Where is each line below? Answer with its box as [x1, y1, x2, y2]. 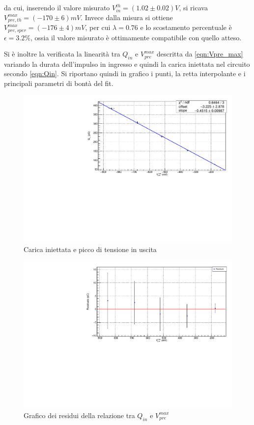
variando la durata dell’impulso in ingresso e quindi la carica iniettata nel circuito [4, 58, 250, 69]
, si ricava [179, 2, 208, 12]
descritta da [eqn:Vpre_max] [156, 49, 243, 59]
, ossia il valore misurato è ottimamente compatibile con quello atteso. [30, 32, 242, 42]
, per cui [85, 22, 111, 32]
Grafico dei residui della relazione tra [24, 410, 135, 420]
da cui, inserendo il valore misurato [4, 2, 110, 12]
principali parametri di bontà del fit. [4, 78, 113, 88]
